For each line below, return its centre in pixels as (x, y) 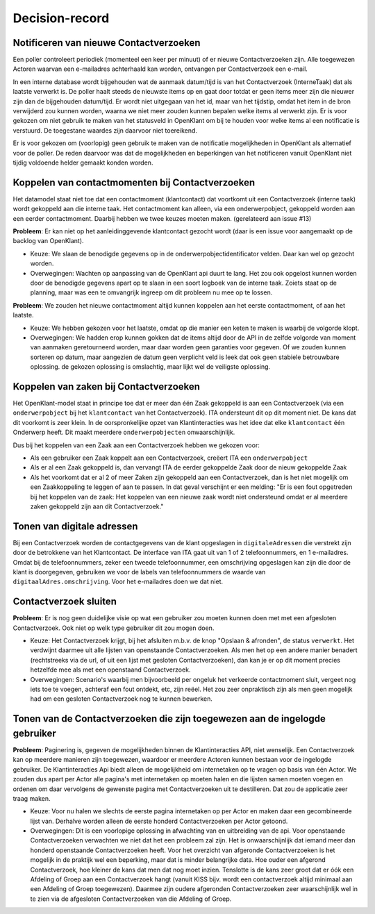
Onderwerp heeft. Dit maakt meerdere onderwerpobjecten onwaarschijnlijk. (124, 432)
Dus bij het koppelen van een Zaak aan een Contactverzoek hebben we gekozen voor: (136, 445)
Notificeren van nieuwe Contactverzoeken (107, 43)
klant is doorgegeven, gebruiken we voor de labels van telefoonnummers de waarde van (139, 572)
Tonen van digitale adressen (75, 526)
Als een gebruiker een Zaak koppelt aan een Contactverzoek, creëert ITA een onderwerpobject (169, 458)
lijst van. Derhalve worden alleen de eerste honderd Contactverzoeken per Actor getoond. (159, 821)
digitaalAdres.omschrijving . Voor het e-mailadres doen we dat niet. (118, 582)
